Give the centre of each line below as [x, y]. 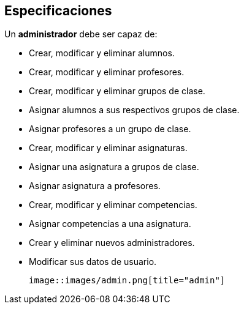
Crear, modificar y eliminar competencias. [113, 205]
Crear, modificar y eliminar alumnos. [102, 53]
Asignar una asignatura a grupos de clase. [114, 167]
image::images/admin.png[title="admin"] [127, 281]
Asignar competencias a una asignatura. [110, 224]
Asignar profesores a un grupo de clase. [110, 129]
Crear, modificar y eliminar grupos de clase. [117, 91]
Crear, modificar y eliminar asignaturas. [108, 148]
